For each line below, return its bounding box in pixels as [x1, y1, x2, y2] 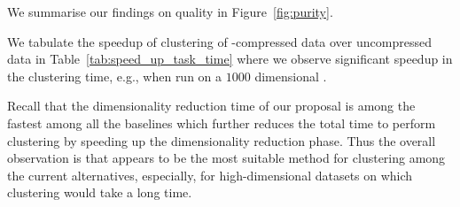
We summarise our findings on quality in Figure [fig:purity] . [7, 3, 333, 20]
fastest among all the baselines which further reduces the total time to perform [7, 113, 436, 132]
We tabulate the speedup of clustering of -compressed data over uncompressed [7, 32, 432, 50]
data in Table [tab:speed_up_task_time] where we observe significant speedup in [7, 50, 453, 68]
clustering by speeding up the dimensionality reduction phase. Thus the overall [7, 131, 436, 149]
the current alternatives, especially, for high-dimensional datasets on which [7, 165, 413, 184]
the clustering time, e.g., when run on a [7, 66, 222, 85]
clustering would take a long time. [7, 183, 192, 202]
